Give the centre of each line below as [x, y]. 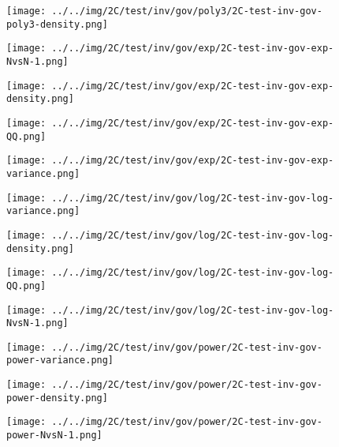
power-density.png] [57, 398]
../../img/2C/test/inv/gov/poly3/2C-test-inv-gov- [187, 11]
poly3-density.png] [57, 24]
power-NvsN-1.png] [54, 436]
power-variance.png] [60, 361]
